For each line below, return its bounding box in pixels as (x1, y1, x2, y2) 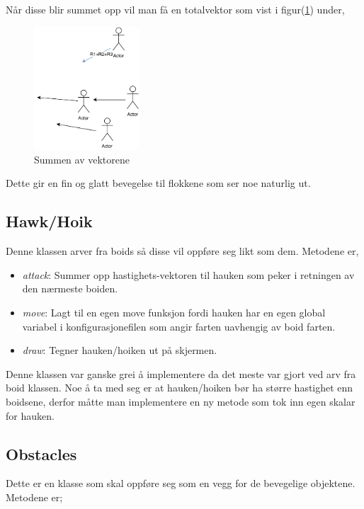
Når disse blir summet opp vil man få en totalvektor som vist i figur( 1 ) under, (6, 2, 345, 16)
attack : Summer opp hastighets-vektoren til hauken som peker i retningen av (22, 267, 355, 282)
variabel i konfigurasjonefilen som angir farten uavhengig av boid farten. (22, 319, 336, 333)
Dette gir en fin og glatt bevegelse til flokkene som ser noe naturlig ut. (6, 176, 311, 190)
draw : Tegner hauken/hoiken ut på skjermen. (22, 343, 217, 358)
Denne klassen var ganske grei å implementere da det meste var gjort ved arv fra (6, 366, 356, 381)
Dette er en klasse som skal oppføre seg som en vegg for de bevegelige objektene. (6, 476, 356, 491)
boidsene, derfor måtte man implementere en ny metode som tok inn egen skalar (6, 394, 356, 408)
